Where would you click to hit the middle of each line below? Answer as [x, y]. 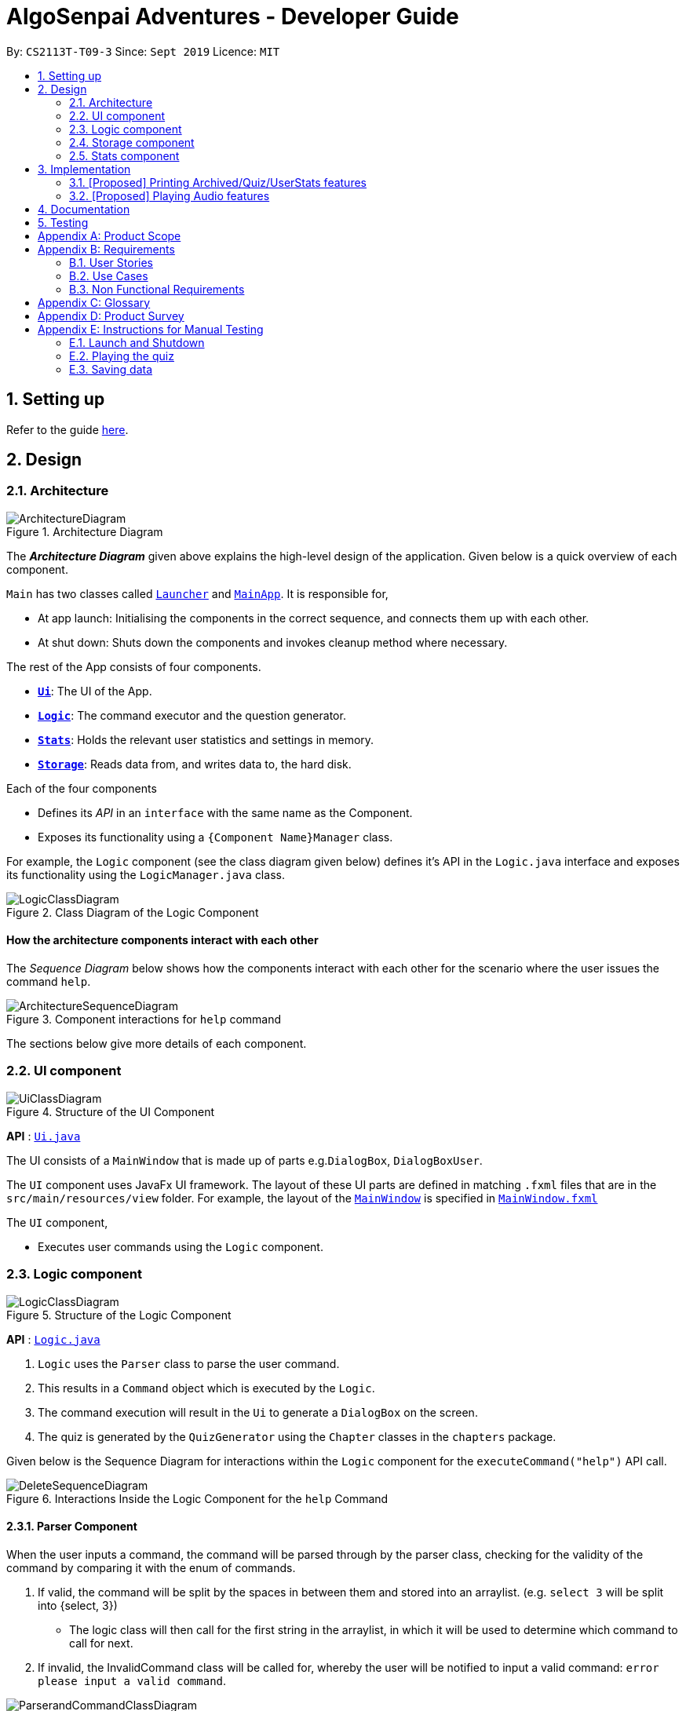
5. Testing [63, 222]
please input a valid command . [132, 1680]
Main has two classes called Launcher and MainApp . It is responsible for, [197, 593]
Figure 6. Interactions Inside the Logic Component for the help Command [197, 1498]
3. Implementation [84, 169]
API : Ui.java [44, 1136]
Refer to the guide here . [68, 429]
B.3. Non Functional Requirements [157, 289]
